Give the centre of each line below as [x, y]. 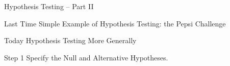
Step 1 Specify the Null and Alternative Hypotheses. [86, 57]
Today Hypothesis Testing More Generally [70, 40]
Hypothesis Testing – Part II [49, 6]
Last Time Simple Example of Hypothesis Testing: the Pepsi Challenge [115, 23]
